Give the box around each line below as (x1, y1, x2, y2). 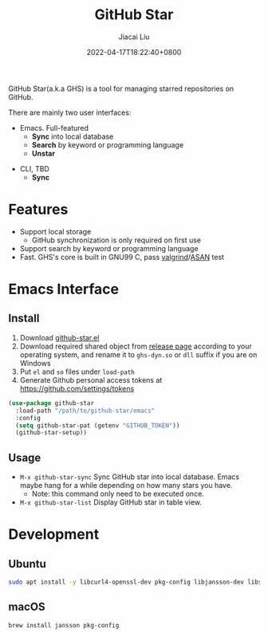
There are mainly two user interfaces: (8, 108, 132, 117)
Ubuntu (8, 556, 46, 571)
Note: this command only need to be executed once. (31, 489, 205, 499)
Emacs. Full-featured (19, 123, 89, 132)
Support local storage (19, 226, 92, 236)
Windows (19, 358, 51, 368)
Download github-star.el (19, 332, 100, 342)
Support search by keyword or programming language (19, 243, 199, 253)
